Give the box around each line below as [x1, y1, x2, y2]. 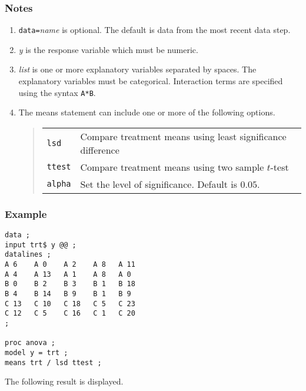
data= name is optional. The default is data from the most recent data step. [18, 24, 291, 36]
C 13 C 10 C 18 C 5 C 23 [5, 299, 135, 308]
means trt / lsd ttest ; [5, 358, 102, 367]
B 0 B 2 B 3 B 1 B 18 [5, 280, 135, 289]
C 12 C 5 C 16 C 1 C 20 [5, 309, 135, 318]
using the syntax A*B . [18, 86, 96, 98]
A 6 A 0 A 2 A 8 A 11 [5, 260, 135, 269]
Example [5, 206, 47, 221]
